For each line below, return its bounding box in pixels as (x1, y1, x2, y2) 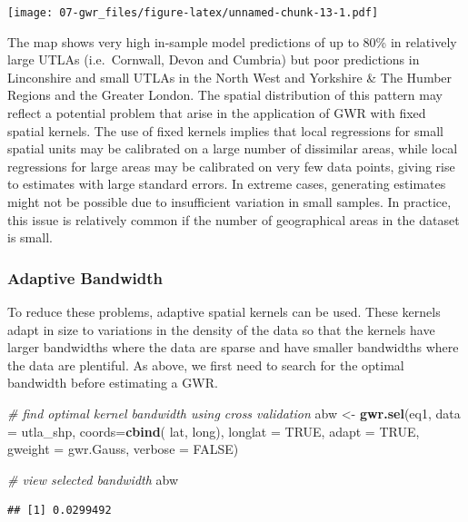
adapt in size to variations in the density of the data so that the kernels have (7, 320, 435, 339)
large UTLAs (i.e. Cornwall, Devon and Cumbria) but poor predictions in (7, 50, 420, 69)
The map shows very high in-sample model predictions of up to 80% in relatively (7, 32, 457, 51)
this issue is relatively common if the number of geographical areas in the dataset (7, 210, 460, 229)
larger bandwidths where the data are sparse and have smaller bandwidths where (7, 338, 459, 357)
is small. (7, 228, 53, 247)
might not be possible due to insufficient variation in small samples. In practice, (7, 192, 452, 211)
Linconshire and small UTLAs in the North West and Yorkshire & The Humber (7, 67, 453, 86)
